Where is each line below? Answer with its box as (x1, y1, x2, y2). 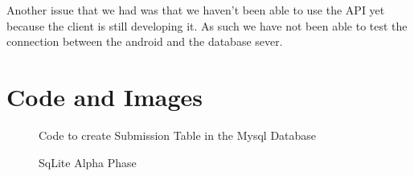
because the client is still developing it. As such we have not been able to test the (6, 17, 408, 34)
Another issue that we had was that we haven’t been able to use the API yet (6, 2, 385, 18)
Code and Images (6, 80, 203, 113)
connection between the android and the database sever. (6, 33, 283, 50)
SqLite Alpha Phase (39, 153, 137, 170)
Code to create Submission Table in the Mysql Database (39, 126, 317, 143)
